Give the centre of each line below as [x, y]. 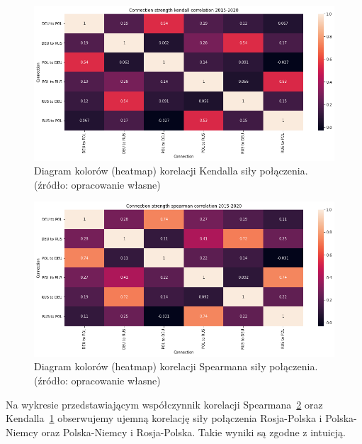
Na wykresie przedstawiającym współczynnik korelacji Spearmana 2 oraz [164, 404]
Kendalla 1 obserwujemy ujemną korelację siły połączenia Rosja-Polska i [164, 418]
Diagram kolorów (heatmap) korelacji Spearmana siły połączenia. [176, 366]
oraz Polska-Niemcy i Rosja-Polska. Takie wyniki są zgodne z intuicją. [194, 432]
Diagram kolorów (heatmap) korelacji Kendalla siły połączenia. [171, 171]
